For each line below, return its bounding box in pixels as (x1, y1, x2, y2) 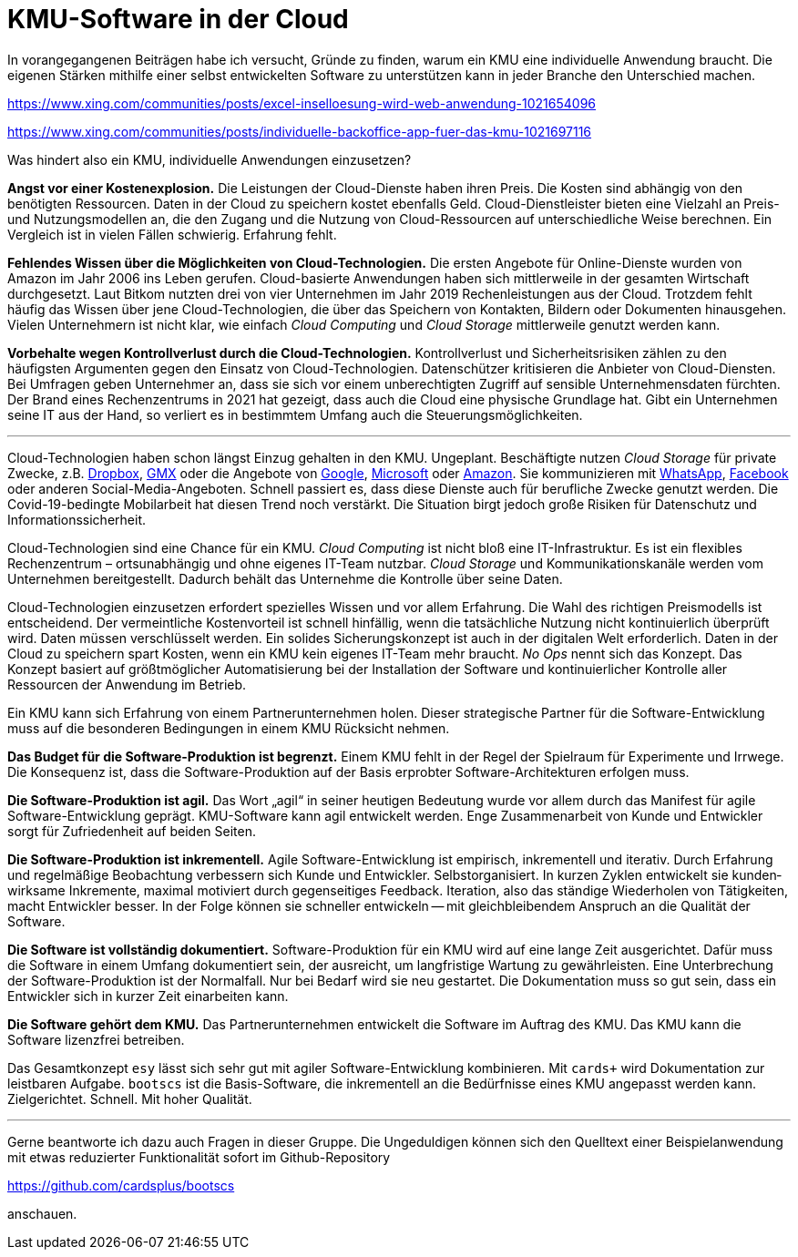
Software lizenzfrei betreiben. (7, 1031, 185, 1047)
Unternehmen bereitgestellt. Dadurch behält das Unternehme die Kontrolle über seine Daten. (7, 570, 563, 587)
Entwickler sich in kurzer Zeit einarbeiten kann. (7, 987, 289, 1004)
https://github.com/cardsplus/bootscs (7, 1177, 235, 1193)
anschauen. (7, 1205, 77, 1221)
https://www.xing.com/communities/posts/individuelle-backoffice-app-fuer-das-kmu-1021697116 (7, 123, 592, 139)
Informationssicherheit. (7, 511, 146, 527)
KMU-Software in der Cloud (7, 4, 349, 35)
